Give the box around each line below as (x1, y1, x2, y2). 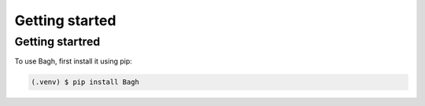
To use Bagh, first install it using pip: (14, 57, 133, 66)
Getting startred (14, 35, 101, 49)
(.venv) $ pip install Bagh (31, 78, 139, 86)
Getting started (14, 12, 116, 29)
